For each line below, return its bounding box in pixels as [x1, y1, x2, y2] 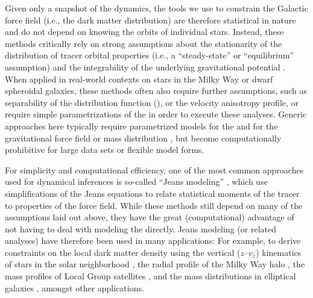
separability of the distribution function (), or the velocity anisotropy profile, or [5, 96, 299, 108]
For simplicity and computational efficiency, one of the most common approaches [5, 163, 304, 176]
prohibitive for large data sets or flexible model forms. [5, 143, 204, 156]
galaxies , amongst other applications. [5, 281, 144, 294]
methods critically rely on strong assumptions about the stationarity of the [5, 37, 282, 49]
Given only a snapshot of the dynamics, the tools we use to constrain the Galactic [5, 2, 308, 14]
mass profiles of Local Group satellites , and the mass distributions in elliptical [5, 270, 296, 282]
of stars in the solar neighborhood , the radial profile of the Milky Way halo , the [5, 258, 305, 270]
